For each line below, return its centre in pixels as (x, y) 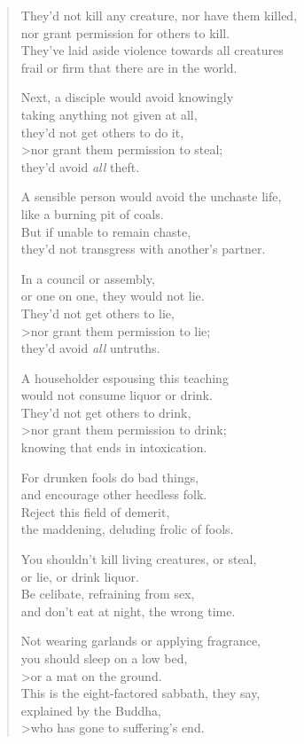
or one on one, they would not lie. (113, 296)
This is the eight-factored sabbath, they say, (140, 693)
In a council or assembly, (88, 278)
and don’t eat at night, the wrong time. (128, 611)
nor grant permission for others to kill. (125, 32)
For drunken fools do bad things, (110, 477)
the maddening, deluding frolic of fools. (127, 529)
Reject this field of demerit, (95, 511)
